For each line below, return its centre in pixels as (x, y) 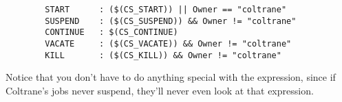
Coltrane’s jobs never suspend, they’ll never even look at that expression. (160, 90)
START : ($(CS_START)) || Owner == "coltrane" (166, 10)
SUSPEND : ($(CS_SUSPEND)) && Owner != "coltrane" (171, 21)
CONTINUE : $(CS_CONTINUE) (111, 33)
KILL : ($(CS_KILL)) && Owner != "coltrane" (163, 55)
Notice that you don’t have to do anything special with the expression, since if (171, 77)
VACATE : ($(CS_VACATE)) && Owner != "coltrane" (168, 43)
